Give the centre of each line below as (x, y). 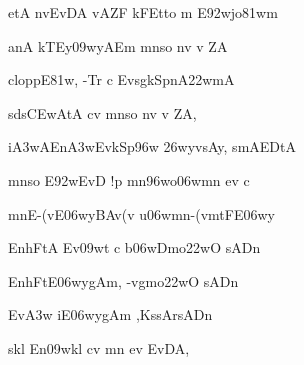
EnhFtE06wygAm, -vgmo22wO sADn (123, 280)
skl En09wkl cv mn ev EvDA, (99, 347)
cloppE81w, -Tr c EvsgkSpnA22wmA (121, 79)
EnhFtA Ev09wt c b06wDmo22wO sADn (134, 247)
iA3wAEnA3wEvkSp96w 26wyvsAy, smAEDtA (152, 146)
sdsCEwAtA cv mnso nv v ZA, (102, 112)
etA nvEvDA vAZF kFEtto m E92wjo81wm (143, 12)
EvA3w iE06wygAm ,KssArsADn (110, 314)
